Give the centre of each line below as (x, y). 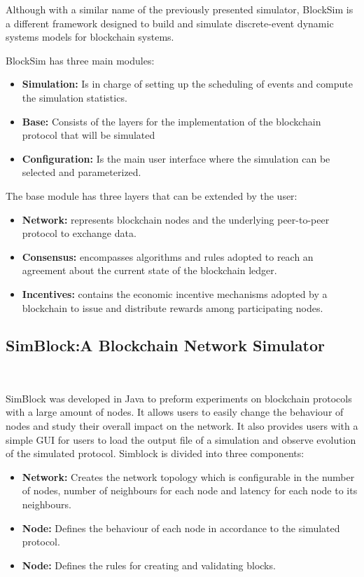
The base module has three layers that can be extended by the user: (152, 195)
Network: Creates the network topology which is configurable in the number (188, 476)
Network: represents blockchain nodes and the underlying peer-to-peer (176, 219)
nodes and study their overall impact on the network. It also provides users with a (182, 426)
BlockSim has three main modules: (80, 60)
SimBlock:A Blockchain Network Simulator (165, 345)
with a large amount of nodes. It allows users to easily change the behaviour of (175, 412)
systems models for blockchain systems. (90, 37)
